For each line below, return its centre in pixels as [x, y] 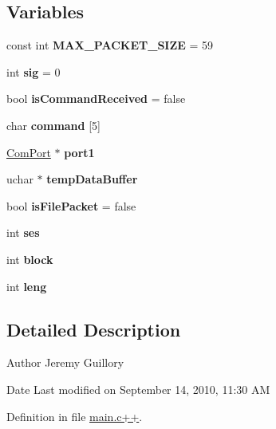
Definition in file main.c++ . [75, 416]
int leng [27, 286]
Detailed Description [94, 329]
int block [30, 259]
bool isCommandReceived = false [96, 98]
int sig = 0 [34, 71]
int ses [23, 232]
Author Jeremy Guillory [65, 362]
